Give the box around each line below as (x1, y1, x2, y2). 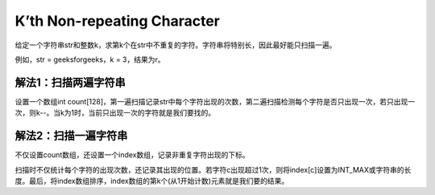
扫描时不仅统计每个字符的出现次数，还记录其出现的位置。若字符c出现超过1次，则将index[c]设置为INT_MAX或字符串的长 (14, 165, 412, 174)
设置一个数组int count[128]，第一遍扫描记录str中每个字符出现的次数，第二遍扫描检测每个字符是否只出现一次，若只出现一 (14, 96, 416, 106)
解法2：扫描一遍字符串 (14, 129, 128, 143)
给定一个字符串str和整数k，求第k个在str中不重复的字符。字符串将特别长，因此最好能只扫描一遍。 (14, 40, 337, 50)
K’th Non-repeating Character (14, 12, 221, 30)
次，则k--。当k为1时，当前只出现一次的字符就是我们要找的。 (14, 108, 216, 118)
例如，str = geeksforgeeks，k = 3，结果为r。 (14, 55, 165, 64)
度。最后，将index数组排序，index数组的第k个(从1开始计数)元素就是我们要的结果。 (14, 176, 289, 185)
